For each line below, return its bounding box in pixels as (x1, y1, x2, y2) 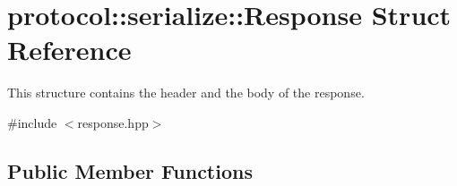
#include (7, 113, 57, 131)
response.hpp (77, 113, 149, 131)
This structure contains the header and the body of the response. (7, 83, 365, 102)
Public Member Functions (7, 156, 253, 184)
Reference (7, 31, 132, 68)
